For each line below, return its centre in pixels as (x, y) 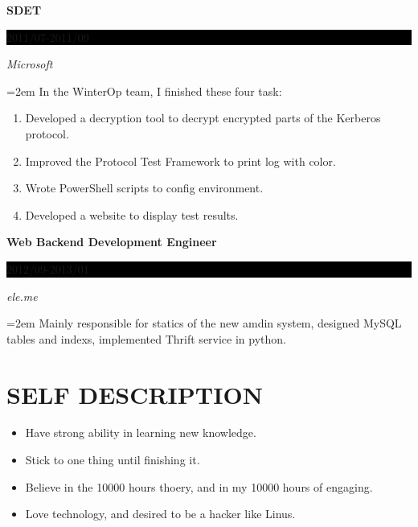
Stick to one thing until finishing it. (113, 460)
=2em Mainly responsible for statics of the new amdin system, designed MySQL (204, 323)
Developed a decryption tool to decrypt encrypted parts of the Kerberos (203, 118)
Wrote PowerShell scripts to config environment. (144, 188)
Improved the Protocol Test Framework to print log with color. (180, 161)
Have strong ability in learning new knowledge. (141, 432)
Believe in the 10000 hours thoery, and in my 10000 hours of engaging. (199, 486)
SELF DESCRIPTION (135, 394)
